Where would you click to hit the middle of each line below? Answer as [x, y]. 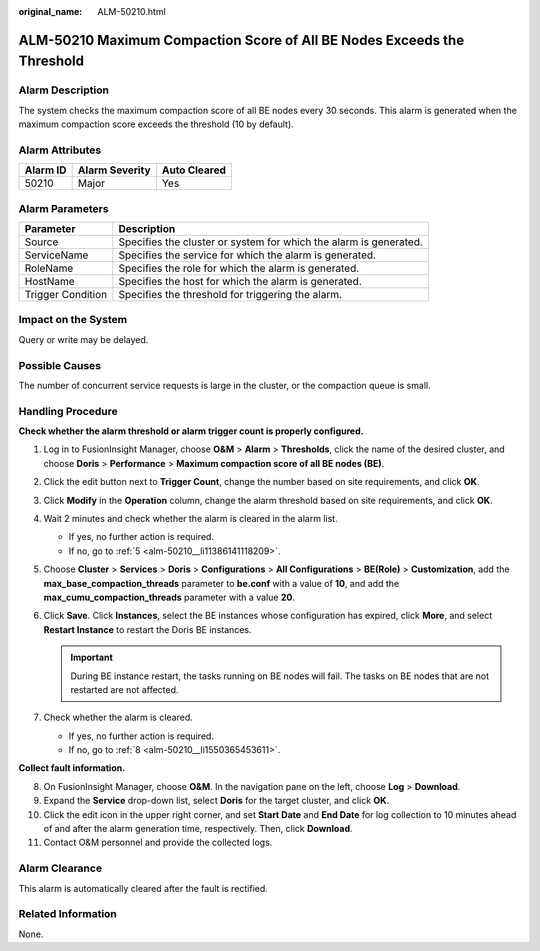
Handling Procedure [68, 411]
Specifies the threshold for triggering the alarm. [230, 295]
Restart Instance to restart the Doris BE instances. [147, 629]
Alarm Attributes [60, 150]
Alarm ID [45, 170]
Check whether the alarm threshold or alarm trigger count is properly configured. [191, 431]
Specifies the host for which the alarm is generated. [240, 282]
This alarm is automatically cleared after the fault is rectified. [143, 888]
